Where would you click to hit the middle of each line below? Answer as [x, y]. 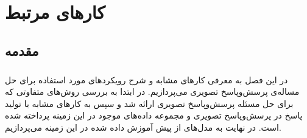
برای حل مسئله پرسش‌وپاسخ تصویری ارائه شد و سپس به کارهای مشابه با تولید [149, 103]
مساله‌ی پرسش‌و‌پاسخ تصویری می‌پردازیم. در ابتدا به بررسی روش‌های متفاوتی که [152, 91]
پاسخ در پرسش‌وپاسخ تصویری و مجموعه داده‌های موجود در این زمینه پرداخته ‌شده [154, 115]
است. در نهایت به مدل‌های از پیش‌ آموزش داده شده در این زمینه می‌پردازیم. [143, 127]
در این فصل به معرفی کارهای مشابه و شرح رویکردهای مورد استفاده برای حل [146, 79]
